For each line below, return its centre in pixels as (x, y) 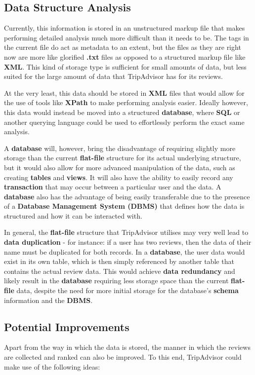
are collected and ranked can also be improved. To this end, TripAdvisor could (123, 357)
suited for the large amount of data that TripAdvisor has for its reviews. (113, 76)
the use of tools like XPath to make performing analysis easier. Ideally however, (126, 102)
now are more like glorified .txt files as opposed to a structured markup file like (125, 56)
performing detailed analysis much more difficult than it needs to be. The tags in (127, 37)
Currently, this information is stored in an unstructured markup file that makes (125, 28)
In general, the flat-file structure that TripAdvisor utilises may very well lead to (126, 232)
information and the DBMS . (48, 300)
